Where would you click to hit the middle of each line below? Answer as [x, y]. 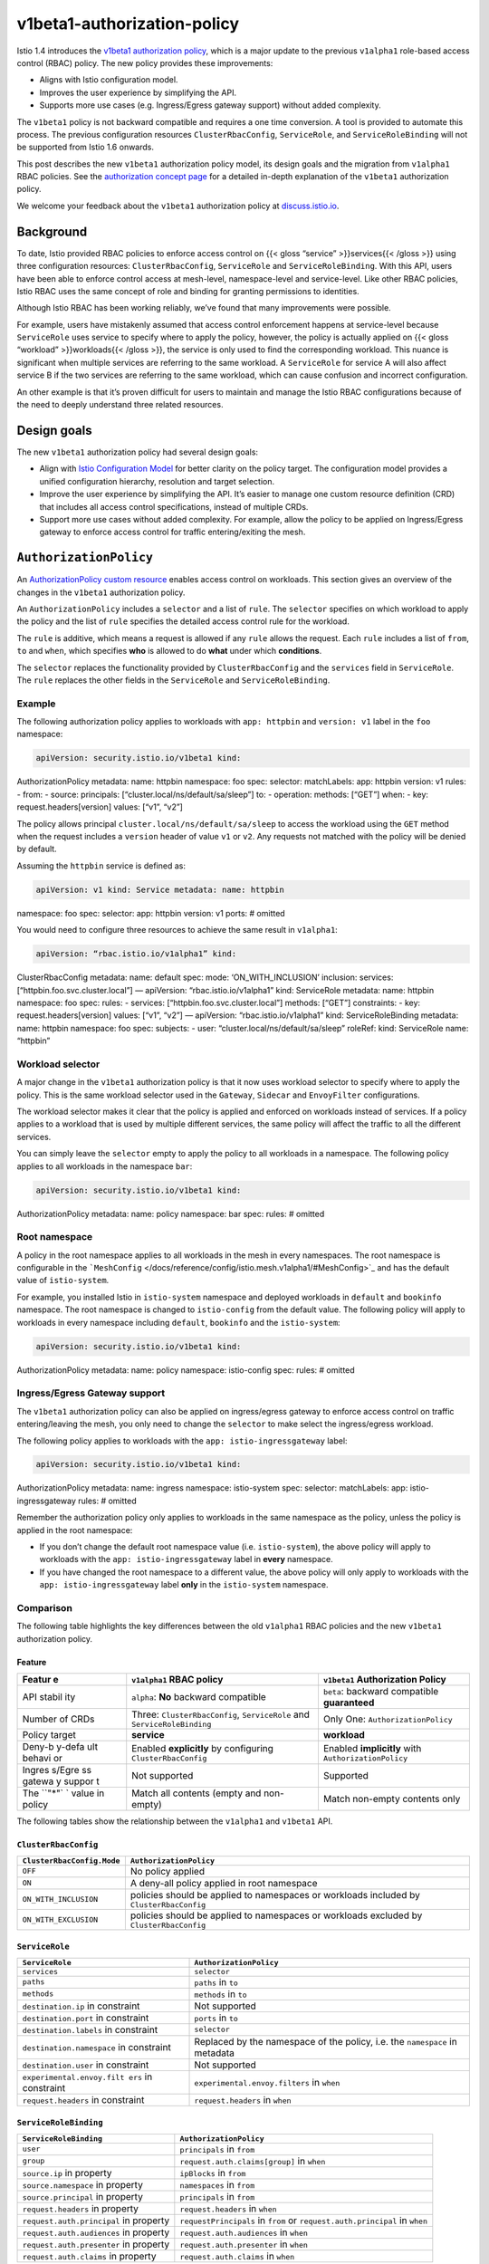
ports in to [216, 2018]
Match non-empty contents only [392, 1799]
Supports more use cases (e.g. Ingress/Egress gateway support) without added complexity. [211, 105]
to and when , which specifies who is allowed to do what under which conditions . [169, 651]
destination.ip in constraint [81, 2006]
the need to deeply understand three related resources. [120, 405]
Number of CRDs [58, 1719]
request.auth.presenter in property [96, 2244]
